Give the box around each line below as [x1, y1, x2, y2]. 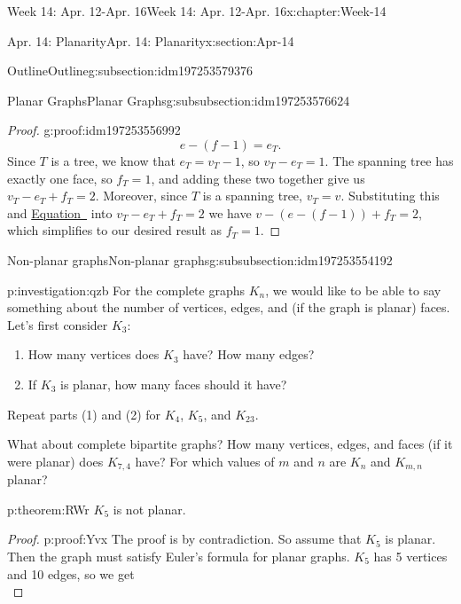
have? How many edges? [183, 345, 315, 364]
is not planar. [113, 499, 186, 518]
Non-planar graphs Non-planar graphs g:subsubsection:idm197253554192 [7, 250, 393, 269]
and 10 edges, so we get [7, 564, 135, 583]
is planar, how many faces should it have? [60, 374, 287, 393]
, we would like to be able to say [265, 280, 441, 299]
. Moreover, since [95, 186, 188, 205]
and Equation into [7, 203, 113, 222]
